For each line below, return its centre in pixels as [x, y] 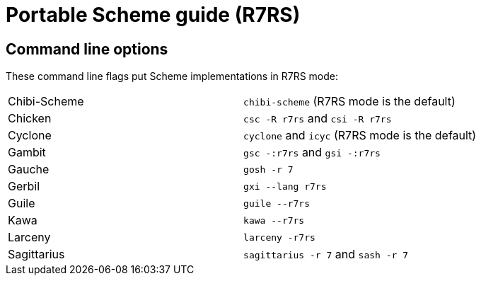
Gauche [29, 170]
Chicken [30, 119]
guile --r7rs [277, 203]
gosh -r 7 [268, 169]
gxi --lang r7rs [285, 186]
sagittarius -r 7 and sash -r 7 [326, 254]
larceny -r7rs [279, 237]
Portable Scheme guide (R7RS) [153, 15]
